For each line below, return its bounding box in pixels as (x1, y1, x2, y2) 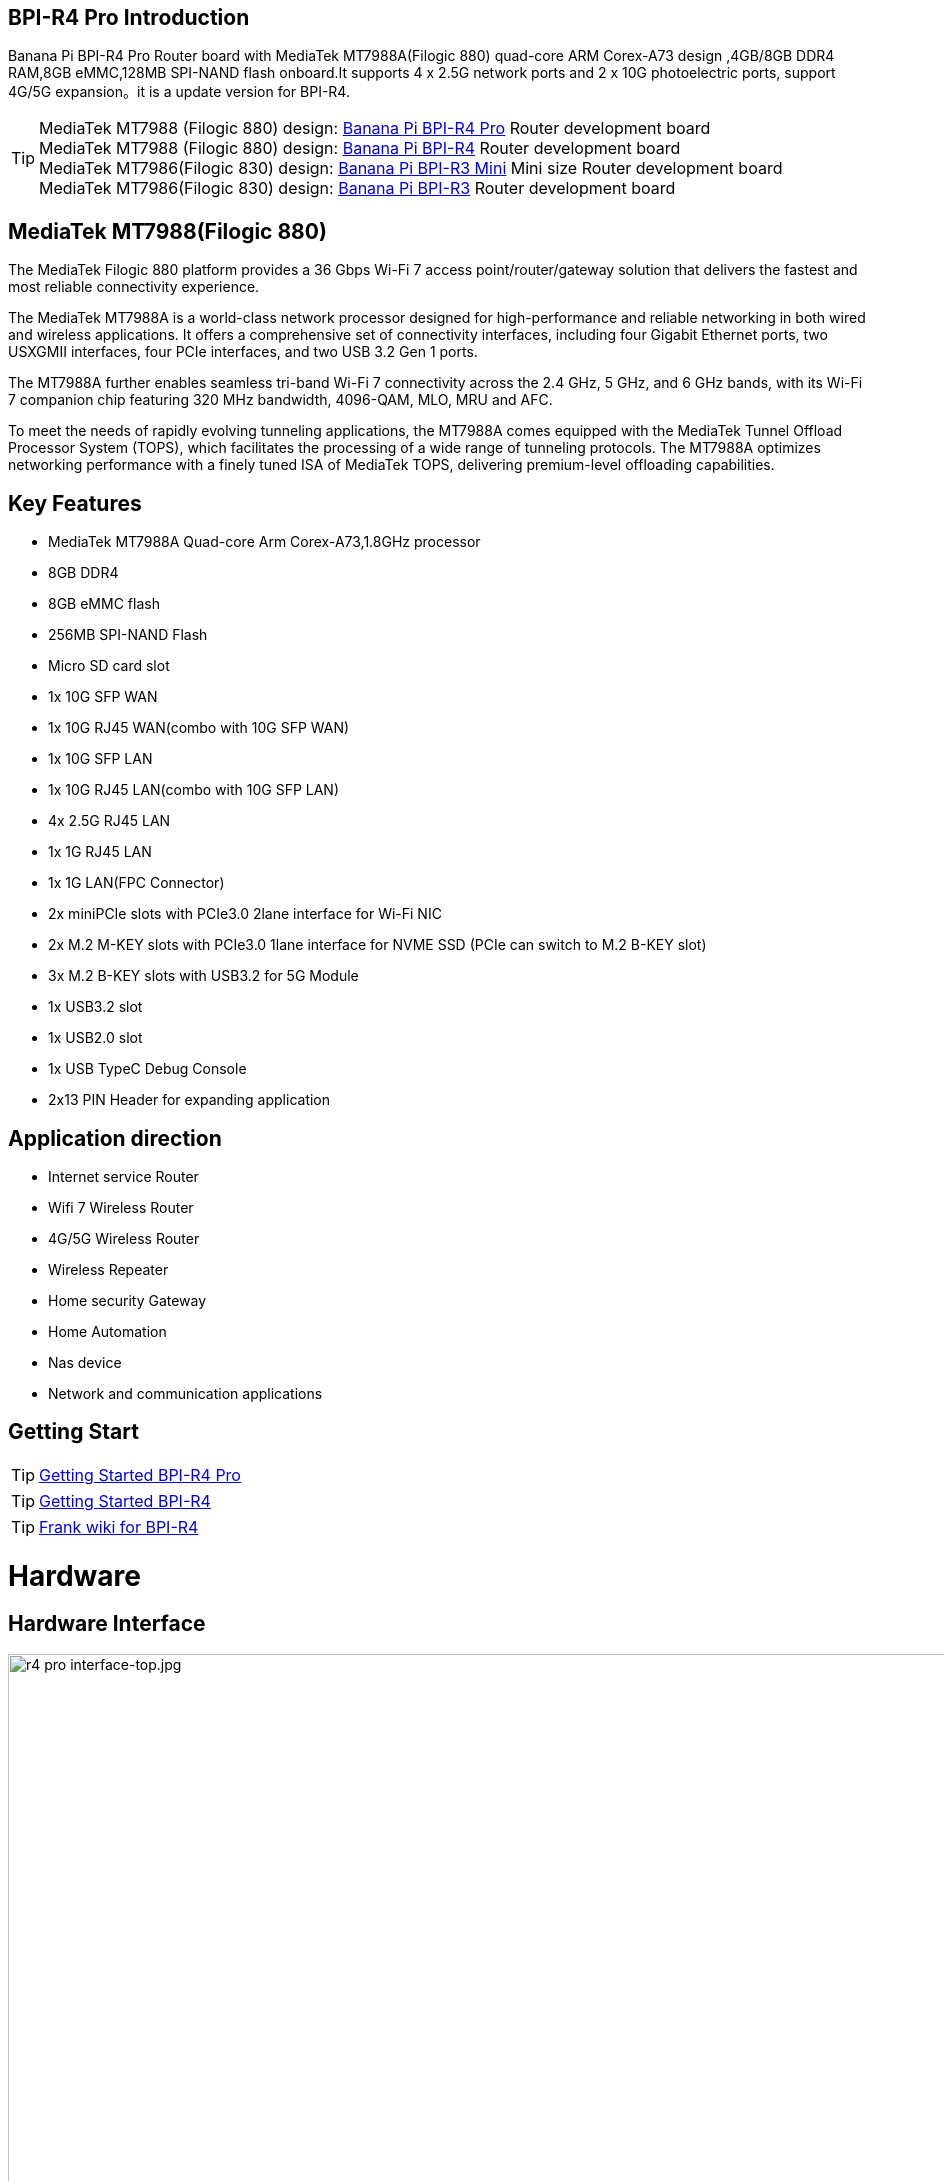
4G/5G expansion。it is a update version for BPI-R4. (8, 83, 350, 101)
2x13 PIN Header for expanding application (48, 1091, 331, 1109)
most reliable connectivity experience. (8, 278, 260, 296)
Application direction (8, 1125, 222, 1151)
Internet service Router (48, 1167, 199, 1185)
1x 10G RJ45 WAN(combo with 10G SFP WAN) (48, 719, 350, 737)
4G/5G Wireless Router (48, 1229, 200, 1247)
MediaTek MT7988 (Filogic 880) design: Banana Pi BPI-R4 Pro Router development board (39, 118, 711, 139)
